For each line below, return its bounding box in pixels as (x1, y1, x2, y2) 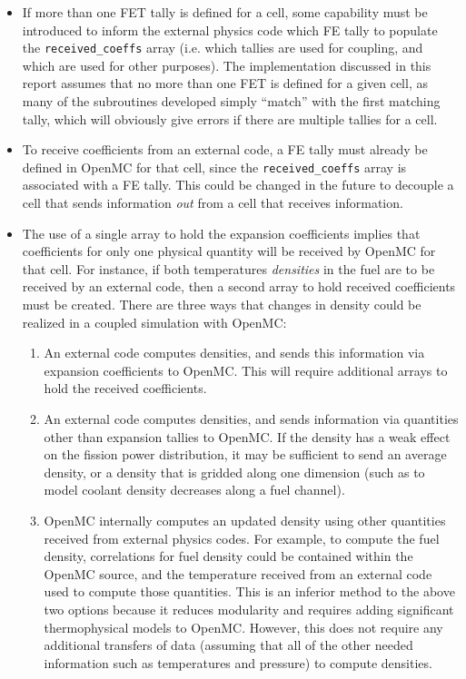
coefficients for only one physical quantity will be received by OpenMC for (22, 241, 436, 261)
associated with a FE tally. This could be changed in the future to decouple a (22, 175, 454, 194)
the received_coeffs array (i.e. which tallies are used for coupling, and (22, 38, 423, 57)
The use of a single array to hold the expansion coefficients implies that (22, 223, 421, 242)
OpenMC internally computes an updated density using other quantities (44, 510, 446, 529)
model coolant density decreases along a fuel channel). (44, 480, 345, 499)
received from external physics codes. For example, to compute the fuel (44, 528, 440, 547)
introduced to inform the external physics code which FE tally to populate (22, 20, 438, 39)
